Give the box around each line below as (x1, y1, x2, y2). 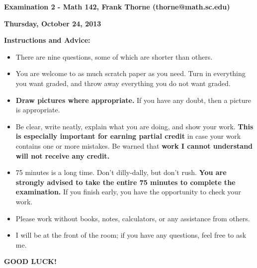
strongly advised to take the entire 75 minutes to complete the (15, 177, 236, 187)
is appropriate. (15, 104, 60, 115)
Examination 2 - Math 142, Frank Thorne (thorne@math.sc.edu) (4, 1, 230, 11)
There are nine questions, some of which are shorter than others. (15, 51, 213, 62)
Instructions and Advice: (4, 35, 90, 45)
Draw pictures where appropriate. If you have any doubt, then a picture (15, 94, 251, 105)
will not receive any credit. (15, 150, 110, 161)
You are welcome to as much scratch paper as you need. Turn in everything (15, 68, 246, 79)
